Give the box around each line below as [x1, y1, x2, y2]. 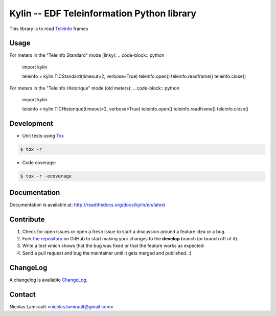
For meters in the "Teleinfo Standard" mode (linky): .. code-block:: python [9, 52, 165, 58]
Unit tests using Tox [22, 133, 64, 139]
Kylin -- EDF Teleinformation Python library [9, 8, 197, 19]
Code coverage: [22, 160, 56, 166]
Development [9, 119, 54, 128]
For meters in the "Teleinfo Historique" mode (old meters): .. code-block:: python [9, 85, 180, 91]
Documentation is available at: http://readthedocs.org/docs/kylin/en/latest [9, 201, 166, 208]
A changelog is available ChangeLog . [9, 277, 88, 283]
